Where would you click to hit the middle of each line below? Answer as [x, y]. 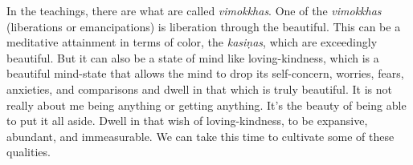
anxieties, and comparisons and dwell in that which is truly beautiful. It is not [200, 89]
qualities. [29, 152]
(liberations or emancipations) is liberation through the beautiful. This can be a [204, 26]
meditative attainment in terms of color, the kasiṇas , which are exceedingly [192, 42]
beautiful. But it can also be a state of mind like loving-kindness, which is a [193, 57]
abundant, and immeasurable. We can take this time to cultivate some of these [200, 136]
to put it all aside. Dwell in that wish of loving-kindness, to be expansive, [187, 121]
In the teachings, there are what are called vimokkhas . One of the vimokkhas [194, 10]
